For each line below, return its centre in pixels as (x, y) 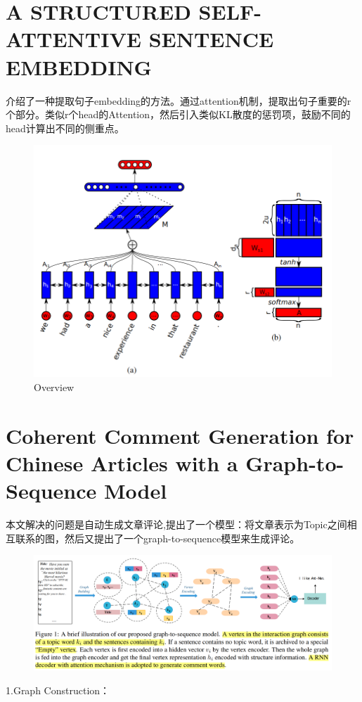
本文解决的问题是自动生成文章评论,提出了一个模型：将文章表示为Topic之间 (176, 524)
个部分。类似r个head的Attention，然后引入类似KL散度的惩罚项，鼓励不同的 (178, 114)
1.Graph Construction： (58, 690)
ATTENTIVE (73, 39)
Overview (54, 387)
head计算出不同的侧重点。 (65, 128)
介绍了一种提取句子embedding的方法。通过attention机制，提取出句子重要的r (179, 100)
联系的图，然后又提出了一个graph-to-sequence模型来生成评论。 (157, 538)
